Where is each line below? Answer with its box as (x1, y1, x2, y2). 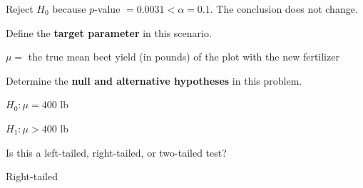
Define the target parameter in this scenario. (6, 25, 212, 40)
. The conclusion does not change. (210, 1, 358, 16)
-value (94, 1, 121, 16)
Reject (6, 1, 34, 16)
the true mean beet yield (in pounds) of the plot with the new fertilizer (28, 49, 339, 64)
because (52, 1, 86, 16)
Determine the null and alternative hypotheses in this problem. (6, 73, 302, 88)
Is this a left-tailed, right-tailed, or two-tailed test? (6, 145, 227, 160)
